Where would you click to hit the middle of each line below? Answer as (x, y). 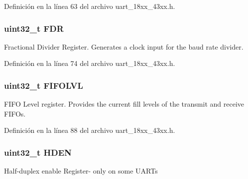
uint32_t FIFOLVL (44, 85)
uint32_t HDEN (38, 152)
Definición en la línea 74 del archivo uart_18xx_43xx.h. (90, 63)
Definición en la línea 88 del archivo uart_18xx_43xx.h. (90, 130)
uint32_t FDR (34, 28)
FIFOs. (15, 113)
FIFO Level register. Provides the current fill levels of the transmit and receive (124, 104)
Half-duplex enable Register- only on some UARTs (81, 171)
